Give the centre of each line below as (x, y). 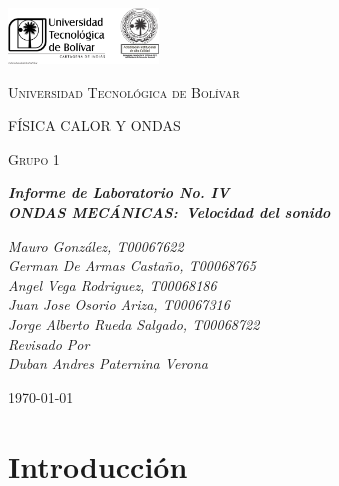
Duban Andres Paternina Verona (108, 363)
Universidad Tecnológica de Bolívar (124, 91)
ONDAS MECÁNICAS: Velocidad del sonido (169, 211)
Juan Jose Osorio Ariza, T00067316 (119, 304)
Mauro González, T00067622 (96, 245)
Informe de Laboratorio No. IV (119, 192)
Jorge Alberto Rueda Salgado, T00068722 (134, 323)
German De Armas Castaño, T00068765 (132, 265)
